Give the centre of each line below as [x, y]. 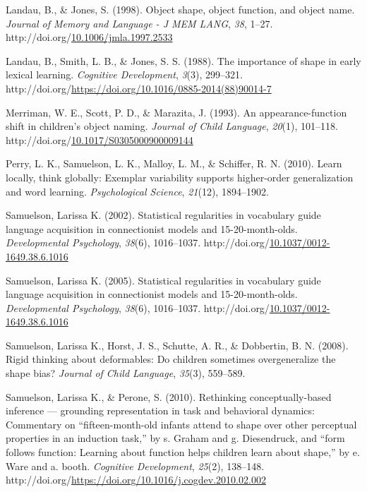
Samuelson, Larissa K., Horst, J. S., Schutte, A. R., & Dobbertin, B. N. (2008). [177, 345]
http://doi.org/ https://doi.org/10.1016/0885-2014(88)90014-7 [139, 88]
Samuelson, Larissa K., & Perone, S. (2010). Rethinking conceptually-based [169, 396]
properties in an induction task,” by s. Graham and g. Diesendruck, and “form [175, 438]
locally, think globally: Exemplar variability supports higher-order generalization [180, 177]
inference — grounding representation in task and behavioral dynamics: [160, 410]
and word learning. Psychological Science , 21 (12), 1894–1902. [137, 191]
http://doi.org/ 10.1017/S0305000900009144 [100, 139]
